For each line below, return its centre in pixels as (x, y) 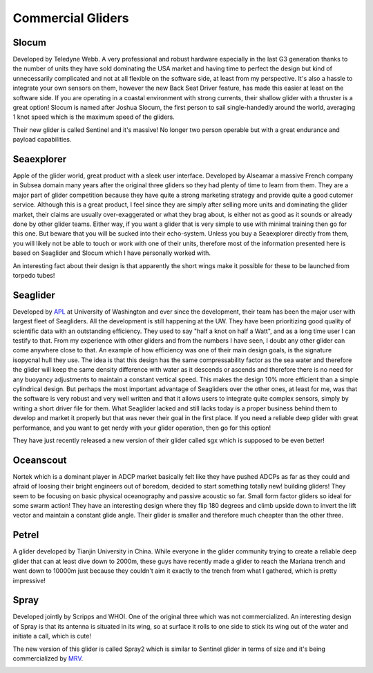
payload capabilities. (42, 140)
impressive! (29, 580)
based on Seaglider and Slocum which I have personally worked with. (112, 253)
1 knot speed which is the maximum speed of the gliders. (94, 117)
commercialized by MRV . (48, 658)
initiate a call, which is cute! (52, 636)
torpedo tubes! (34, 275)
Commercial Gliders (71, 18)
